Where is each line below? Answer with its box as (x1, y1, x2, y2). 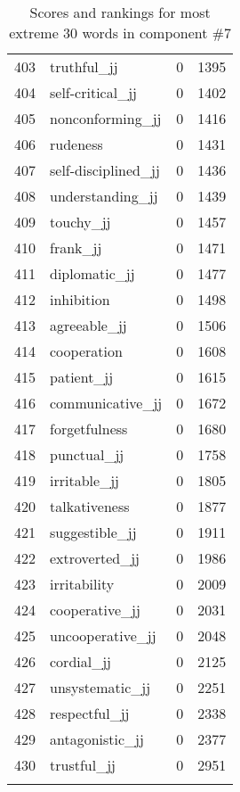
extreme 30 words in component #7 (9, 22, 232, 43)
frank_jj (50, 237, 102, 258)
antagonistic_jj (50, 729, 144, 749)
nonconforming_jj (50, 108, 162, 128)
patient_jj (50, 367, 114, 387)
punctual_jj (50, 444, 124, 465)
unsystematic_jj (50, 677, 151, 697)
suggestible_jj (50, 522, 137, 542)
